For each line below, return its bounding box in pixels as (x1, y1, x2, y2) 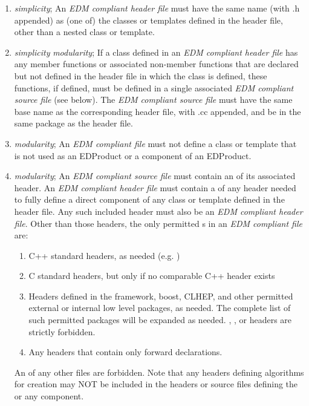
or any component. (14, 390, 84, 402)
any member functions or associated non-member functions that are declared (14, 57, 299, 70)
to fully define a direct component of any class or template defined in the (14, 193, 285, 206)
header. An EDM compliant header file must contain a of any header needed (14, 181, 296, 194)
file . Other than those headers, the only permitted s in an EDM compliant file (14, 217, 302, 229)
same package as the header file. (14, 117, 133, 129)
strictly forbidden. (28, 325, 96, 338)
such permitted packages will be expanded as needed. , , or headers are (28, 313, 292, 326)
